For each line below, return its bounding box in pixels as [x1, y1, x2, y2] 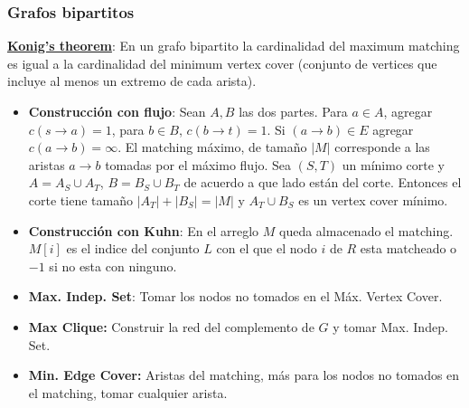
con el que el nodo [216, 239, 317, 258]
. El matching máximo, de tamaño [117, 138, 307, 157]
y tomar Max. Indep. [333, 317, 448, 336]
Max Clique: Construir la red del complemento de [28, 317, 314, 336]
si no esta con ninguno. [49, 256, 177, 275]
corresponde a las [334, 138, 430, 157]
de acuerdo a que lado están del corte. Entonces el [183, 173, 462, 192]
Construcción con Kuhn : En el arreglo [28, 221, 259, 240]
